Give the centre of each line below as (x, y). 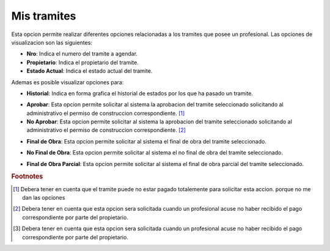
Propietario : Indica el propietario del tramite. (82, 62)
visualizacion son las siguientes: (52, 42)
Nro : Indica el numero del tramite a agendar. (82, 54)
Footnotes (27, 176)
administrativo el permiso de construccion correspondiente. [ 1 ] (106, 113)
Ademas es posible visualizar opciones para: (68, 82)
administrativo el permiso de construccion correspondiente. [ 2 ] (106, 130)
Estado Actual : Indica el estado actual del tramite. (90, 71)
